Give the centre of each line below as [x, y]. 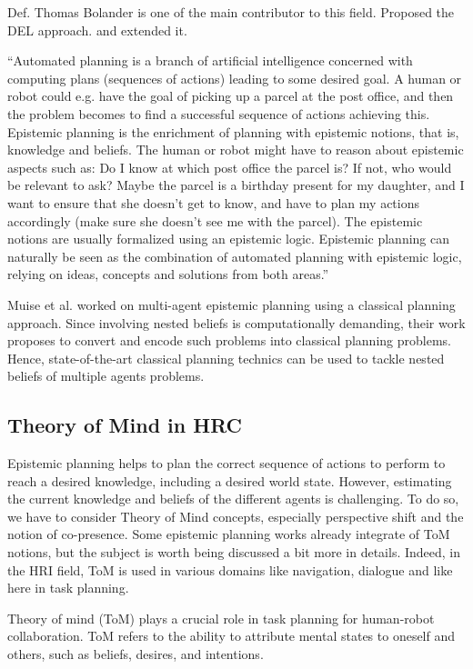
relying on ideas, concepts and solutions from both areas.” [168, 274]
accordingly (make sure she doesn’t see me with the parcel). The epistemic [215, 220]
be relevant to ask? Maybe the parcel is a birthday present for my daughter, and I [236, 185]
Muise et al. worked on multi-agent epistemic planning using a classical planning [231, 304]
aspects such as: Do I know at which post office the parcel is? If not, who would [230, 167]
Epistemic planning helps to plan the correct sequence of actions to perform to [226, 463]
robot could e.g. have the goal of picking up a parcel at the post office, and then [231, 96]
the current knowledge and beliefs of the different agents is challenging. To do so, [233, 499]
